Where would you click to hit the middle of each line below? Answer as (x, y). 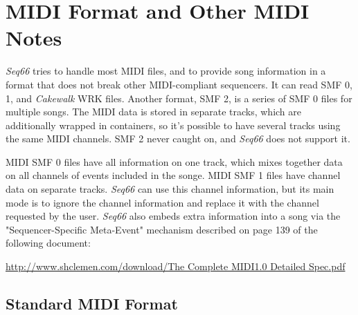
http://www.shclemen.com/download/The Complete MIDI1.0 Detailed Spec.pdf (176, 266)
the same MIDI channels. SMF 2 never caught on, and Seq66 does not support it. (178, 139)
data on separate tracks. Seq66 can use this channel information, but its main (170, 189)
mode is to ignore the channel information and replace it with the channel (162, 202)
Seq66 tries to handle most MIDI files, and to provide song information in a (166, 71)
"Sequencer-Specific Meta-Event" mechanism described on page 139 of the (162, 229)
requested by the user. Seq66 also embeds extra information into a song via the (173, 216)
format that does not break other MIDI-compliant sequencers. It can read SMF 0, (179, 84)
